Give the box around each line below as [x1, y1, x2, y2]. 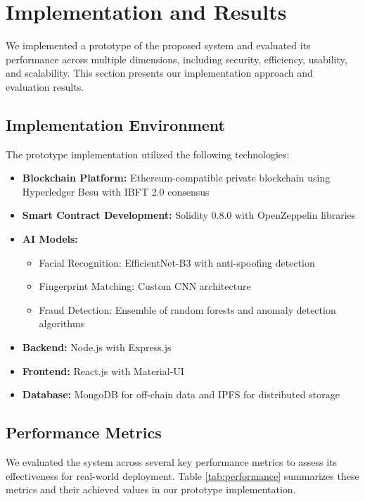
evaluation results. [6, 79, 84, 94]
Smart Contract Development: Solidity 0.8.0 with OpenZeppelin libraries [22, 208, 356, 222]
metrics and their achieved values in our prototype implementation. [6, 482, 296, 497]
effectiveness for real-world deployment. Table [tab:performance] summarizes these [6, 468, 359, 483]
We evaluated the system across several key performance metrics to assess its [6, 455, 338, 469]
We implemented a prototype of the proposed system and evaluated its [6, 38, 311, 53]
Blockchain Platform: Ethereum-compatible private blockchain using [22, 170, 331, 185]
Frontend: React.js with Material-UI [22, 363, 184, 378]
